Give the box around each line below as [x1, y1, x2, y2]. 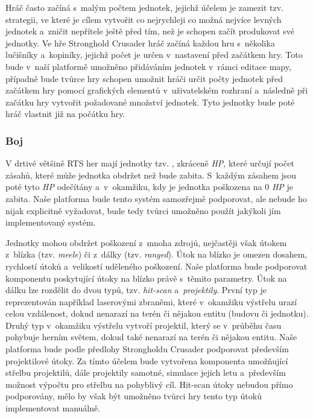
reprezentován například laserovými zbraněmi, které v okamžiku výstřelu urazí [5, 295, 297, 308]
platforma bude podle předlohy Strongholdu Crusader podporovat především [5, 343, 289, 355]
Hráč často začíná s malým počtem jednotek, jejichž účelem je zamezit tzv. [5, 1, 283, 13]
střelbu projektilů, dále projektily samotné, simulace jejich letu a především [5, 366, 286, 379]
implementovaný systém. [5, 216, 96, 229]
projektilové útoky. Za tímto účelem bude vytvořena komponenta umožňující [5, 354, 288, 367]
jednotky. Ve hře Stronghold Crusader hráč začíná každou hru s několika [5, 36, 275, 49]
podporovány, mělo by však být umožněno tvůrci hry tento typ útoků [5, 390, 262, 402]
